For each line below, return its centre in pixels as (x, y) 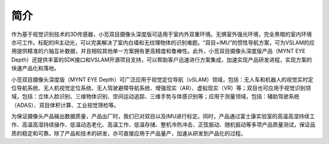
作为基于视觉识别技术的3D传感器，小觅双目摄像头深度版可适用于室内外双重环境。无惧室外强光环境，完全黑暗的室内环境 (161, 34)
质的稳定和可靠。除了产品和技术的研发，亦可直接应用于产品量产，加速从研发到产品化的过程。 (129, 133)
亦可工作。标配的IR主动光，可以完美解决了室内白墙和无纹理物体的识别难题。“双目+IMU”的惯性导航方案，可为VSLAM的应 (163, 42)
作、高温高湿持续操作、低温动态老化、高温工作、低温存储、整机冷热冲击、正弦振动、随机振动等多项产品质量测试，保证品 (163, 124)
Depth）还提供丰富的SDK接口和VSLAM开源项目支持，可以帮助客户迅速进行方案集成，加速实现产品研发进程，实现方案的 (162, 59)
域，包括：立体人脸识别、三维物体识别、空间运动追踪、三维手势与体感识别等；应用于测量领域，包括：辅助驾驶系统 (155, 96)
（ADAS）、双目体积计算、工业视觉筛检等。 (65, 105)
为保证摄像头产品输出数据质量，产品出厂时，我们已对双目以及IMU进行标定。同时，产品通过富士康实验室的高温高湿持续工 (163, 117)
